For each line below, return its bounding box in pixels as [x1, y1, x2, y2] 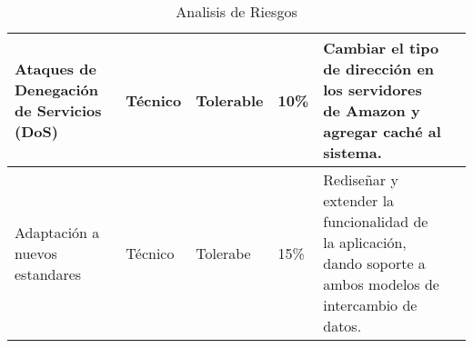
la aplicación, [323, 232, 407, 253]
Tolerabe [196, 242, 251, 263]
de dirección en [323, 58, 435, 79]
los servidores [323, 79, 422, 100]
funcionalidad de [323, 211, 428, 232]
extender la [323, 190, 395, 211]
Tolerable [196, 89, 264, 111]
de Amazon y [323, 100, 420, 121]
